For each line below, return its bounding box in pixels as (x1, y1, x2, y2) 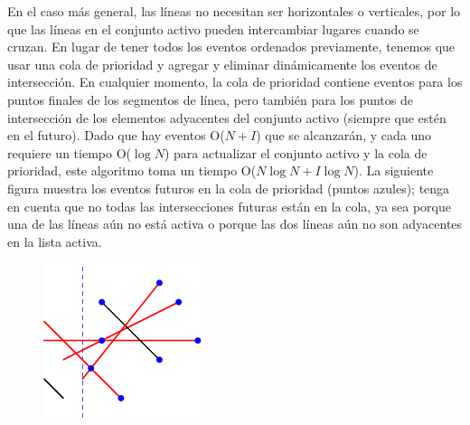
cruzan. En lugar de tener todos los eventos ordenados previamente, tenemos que (7, 37, 456, 56)
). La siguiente (353, 161, 434, 180)
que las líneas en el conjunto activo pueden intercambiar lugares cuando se (7, 19, 419, 38)
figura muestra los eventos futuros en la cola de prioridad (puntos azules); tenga (7, 178, 450, 197)
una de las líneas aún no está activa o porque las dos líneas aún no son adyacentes (7, 214, 463, 233)
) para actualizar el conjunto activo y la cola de (164, 143, 428, 162)
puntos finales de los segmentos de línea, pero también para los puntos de (7, 90, 413, 109)
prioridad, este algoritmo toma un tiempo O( (7, 161, 257, 180)
